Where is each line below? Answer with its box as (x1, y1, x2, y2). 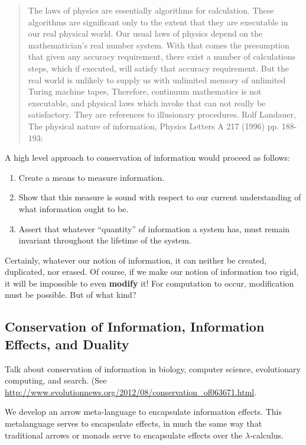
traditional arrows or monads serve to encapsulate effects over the (5, 428, 243, 441)
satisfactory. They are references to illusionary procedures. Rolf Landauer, (28, 108, 296, 121)
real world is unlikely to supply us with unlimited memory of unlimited (28, 73, 286, 86)
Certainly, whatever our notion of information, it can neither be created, (5, 254, 267, 266)
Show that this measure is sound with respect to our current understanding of (18, 191, 301, 203)
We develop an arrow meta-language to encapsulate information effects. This (5, 405, 282, 418)
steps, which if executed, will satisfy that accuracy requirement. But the (28, 61, 289, 74)
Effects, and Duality (5, 334, 129, 353)
